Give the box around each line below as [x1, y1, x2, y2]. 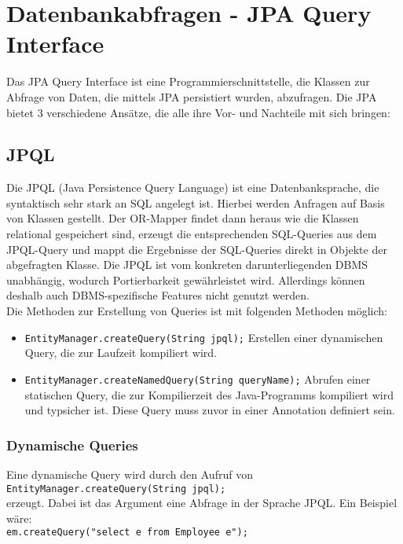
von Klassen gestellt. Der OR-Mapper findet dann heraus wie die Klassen [6, 210, 359, 226]
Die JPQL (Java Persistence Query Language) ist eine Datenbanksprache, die [6, 179, 379, 196]
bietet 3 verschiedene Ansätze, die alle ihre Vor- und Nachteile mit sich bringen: [6, 104, 390, 120]
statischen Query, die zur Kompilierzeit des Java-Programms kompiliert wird [24, 386, 394, 402]
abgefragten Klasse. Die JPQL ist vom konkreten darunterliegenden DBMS [6, 256, 368, 273]
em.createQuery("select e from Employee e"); [6, 527, 248, 538]
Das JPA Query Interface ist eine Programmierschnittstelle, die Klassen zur [6, 73, 370, 90]
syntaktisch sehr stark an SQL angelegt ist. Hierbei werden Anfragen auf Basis [6, 194, 385, 211]
